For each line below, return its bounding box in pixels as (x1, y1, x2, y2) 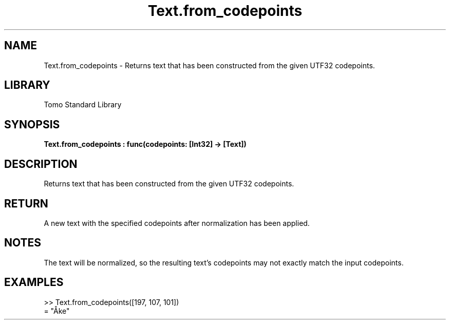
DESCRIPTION (4, 157, 78, 170)
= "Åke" (44, 306, 70, 315)
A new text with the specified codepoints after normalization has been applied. (44, 218, 310, 227)
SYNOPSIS (4, 118, 60, 131)
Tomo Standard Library (44, 100, 122, 109)
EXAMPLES (4, 276, 64, 289)
